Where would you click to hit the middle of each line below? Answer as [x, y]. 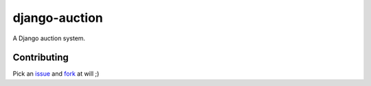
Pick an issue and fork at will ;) [56, 74]
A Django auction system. [49, 38]
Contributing [41, 58]
